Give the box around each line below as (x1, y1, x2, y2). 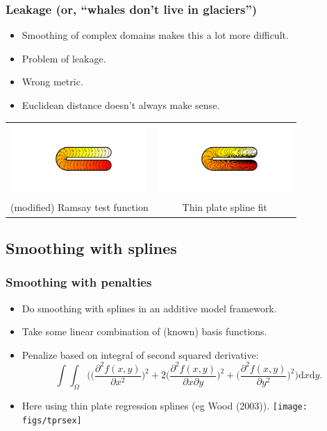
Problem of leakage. (22, 51, 106, 65)
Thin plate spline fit (182, 200, 267, 214)
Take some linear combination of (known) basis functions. (22, 324, 267, 339)
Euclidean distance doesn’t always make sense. (22, 98, 220, 112)
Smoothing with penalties (6, 273, 152, 291)
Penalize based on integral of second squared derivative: (22, 347, 259, 362)
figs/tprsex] (22, 415, 82, 425)
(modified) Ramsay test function (10, 200, 149, 214)
